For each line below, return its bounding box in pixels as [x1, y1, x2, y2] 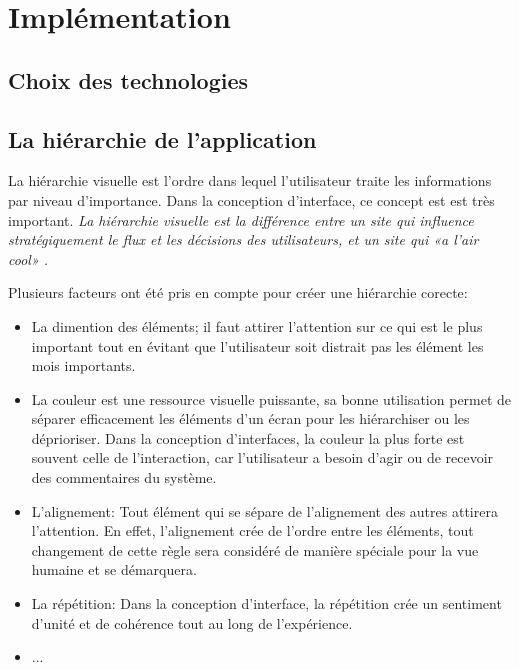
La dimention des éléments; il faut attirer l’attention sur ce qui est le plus [31, 315, 483, 336]
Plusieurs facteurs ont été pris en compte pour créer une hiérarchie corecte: [8, 282, 468, 303]
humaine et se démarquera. [31, 559, 197, 580]
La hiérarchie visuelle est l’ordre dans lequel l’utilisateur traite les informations [8, 170, 492, 191]
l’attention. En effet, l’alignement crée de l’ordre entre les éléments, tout [31, 520, 474, 541]
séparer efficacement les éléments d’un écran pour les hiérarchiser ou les [31, 408, 470, 429]
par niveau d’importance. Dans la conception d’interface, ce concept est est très [8, 189, 495, 210]
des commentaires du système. [31, 467, 217, 488]
